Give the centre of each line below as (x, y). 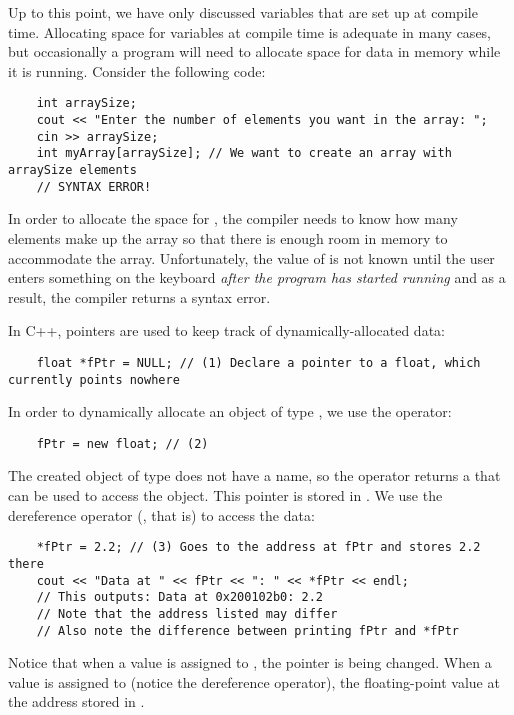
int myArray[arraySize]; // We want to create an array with (244, 153)
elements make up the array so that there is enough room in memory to (228, 237)
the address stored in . (76, 701)
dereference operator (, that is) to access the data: (161, 514)
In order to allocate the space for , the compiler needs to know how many (233, 218)
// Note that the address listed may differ (187, 613)
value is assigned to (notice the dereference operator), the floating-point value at (254, 681)
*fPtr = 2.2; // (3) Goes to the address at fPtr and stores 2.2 (258, 547)
